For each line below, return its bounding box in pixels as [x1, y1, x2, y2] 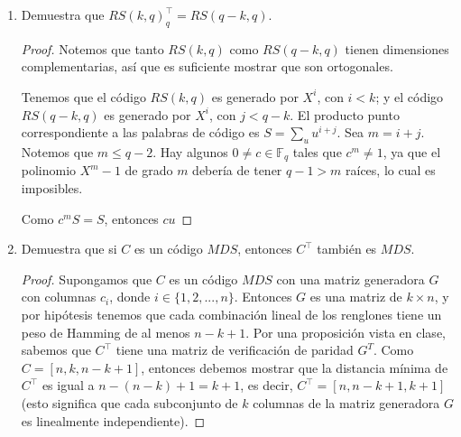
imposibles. [21, 179, 83, 198]
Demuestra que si [21, 239, 117, 258]
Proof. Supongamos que [21, 269, 152, 288]
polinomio [21, 161, 77, 180]
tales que [292, 142, 342, 161]
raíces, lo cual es [346, 161, 436, 180]
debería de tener [192, 161, 282, 180]
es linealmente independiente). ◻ [21, 411, 206, 430]
